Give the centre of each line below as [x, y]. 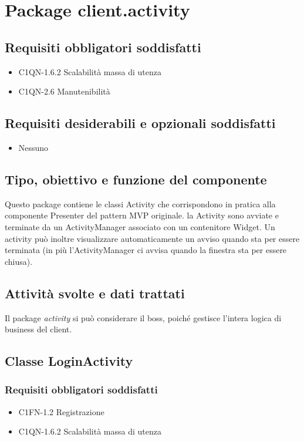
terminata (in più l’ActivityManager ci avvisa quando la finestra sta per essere [146, 250]
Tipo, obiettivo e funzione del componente [136, 179]
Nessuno [33, 147]
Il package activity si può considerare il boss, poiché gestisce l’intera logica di [143, 317]
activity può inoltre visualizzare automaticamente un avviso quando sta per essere [152, 238]
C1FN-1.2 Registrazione [61, 411]
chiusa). [19, 261]
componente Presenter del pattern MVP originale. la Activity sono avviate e [142, 215]
